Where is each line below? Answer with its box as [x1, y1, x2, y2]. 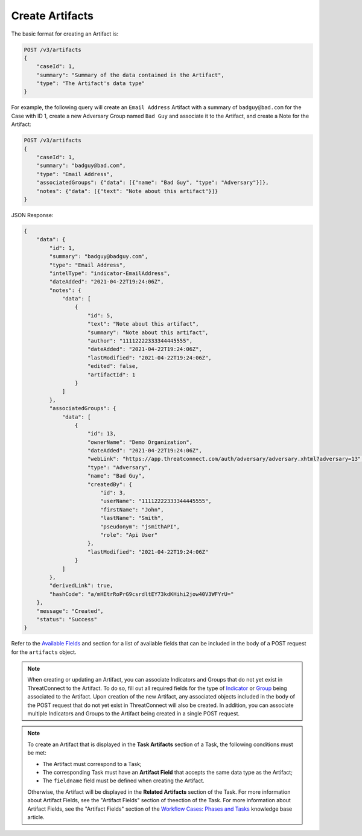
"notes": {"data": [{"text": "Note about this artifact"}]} [36, 188, 218, 194]
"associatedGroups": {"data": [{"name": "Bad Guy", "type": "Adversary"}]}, [36, 179, 269, 186]
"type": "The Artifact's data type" [36, 80, 145, 87]
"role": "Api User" [100, 531, 158, 538]
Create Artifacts [11, 9, 94, 22]
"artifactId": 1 [87, 371, 136, 378]
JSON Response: [11, 211, 54, 218]
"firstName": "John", [100, 506, 164, 513]
